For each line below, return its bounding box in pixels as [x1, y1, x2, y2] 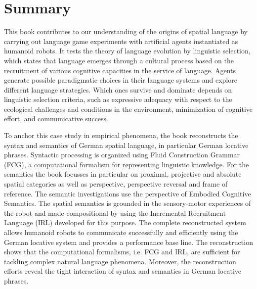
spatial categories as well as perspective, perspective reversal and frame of [4, 179, 228, 189]
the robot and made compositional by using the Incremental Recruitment [4, 207, 226, 218]
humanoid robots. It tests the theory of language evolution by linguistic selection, [4, 46, 251, 56]
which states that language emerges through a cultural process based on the [4, 55, 234, 65]
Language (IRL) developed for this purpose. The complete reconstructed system [4, 217, 246, 228]
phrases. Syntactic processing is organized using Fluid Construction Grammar [4, 149, 240, 160]
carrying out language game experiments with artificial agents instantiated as [4, 36, 238, 46]
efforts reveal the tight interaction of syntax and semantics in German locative [4, 266, 242, 276]
